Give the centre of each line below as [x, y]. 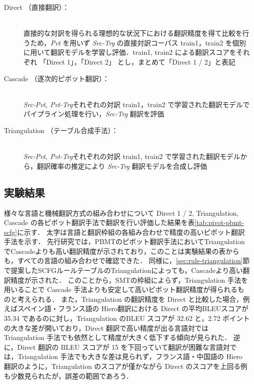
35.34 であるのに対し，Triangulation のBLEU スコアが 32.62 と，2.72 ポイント [127, 318]
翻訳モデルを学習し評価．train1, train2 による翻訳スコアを [143, 52]
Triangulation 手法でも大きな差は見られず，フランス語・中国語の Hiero [130, 356]
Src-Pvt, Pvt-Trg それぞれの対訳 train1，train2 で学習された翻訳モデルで [137, 104]
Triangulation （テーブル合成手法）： [61, 130]
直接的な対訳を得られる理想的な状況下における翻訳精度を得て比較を [133, 33]
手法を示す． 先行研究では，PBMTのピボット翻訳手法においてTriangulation [124, 241]
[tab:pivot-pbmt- [219, 222]
